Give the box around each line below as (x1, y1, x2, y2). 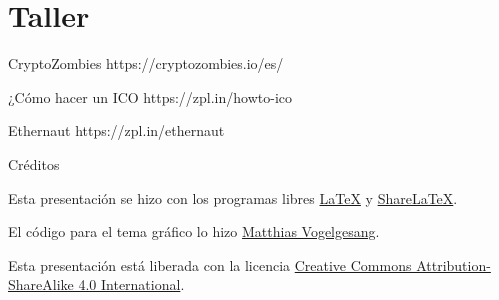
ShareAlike (8, 274, 74, 295)
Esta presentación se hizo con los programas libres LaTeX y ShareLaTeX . (8, 187, 458, 208)
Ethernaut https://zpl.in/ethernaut (8, 120, 225, 141)
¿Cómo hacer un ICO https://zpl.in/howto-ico (8, 86, 293, 107)
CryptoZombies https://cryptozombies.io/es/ (8, 53, 284, 74)
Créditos (8, 153, 60, 174)
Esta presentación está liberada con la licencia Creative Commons (8, 254, 412, 275)
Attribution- (416, 254, 491, 275)
